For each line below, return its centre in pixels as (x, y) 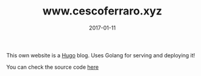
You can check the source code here (53, 67)
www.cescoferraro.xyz (102, 11)
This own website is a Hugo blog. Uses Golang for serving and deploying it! (101, 55)
